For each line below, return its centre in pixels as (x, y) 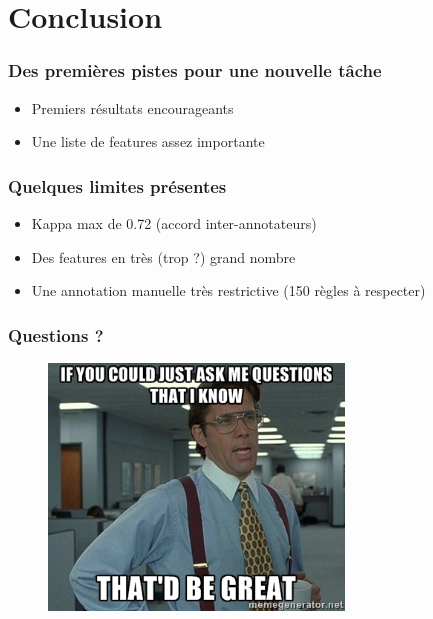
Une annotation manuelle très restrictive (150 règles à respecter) (228, 290)
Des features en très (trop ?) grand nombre (163, 256)
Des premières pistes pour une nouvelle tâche (195, 70)
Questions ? (56, 334)
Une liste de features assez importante (148, 141)
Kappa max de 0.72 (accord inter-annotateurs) (174, 223)
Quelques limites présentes (117, 185)
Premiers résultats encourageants (132, 107)
